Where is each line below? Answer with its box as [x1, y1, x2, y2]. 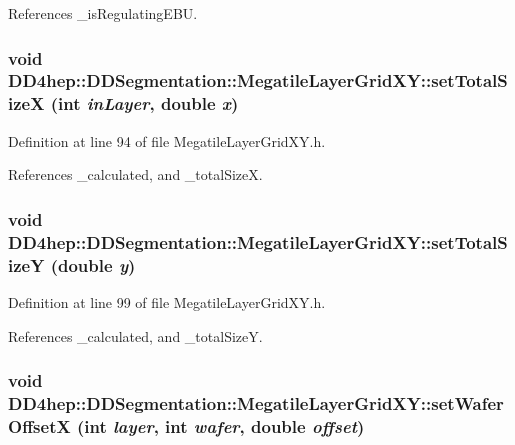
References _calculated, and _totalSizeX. [8, 164, 263, 185]
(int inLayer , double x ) [50, 91, 239, 116]
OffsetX [8, 413, 71, 438]
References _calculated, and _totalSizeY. [8, 325, 263, 346]
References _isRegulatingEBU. [8, 3, 198, 23]
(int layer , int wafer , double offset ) [76, 413, 365, 438]
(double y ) [50, 252, 136, 277]
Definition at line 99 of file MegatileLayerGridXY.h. [8, 291, 326, 312]
